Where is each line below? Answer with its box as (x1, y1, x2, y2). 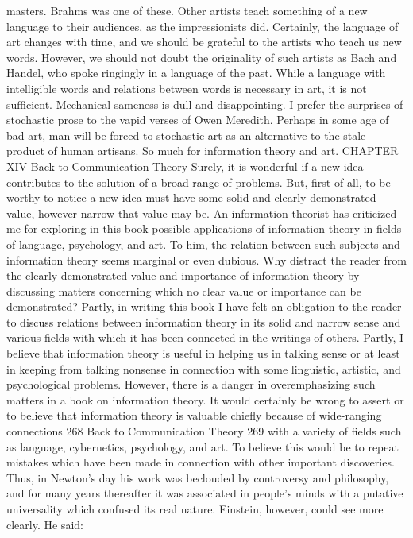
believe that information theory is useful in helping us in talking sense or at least (6, 345, 400, 362)
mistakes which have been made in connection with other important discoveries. (6, 454, 395, 470)
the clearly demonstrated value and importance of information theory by (6, 267, 360, 284)
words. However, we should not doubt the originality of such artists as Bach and (6, 48, 397, 65)
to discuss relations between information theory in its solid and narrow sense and (6, 313, 401, 330)
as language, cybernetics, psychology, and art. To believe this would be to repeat (6, 438, 399, 455)
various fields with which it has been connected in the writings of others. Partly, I (6, 329, 404, 346)
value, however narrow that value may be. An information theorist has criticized (6, 204, 397, 221)
